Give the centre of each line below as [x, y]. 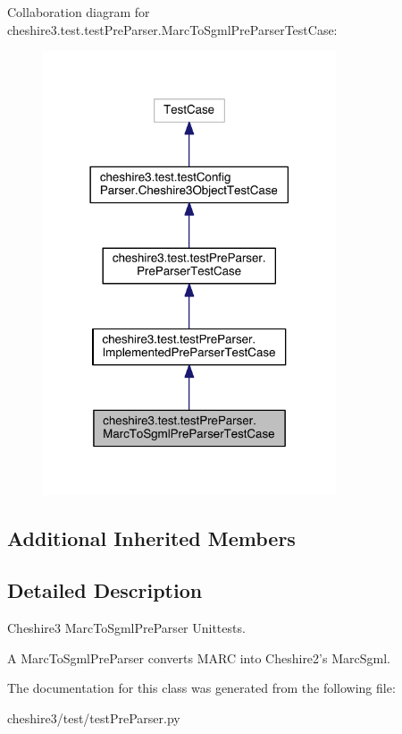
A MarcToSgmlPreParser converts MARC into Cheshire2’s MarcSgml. [199, 657]
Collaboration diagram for [79, 12]
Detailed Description [105, 590]
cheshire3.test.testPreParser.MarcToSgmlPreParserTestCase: [172, 29]
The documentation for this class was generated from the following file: [201, 688]
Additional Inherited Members [151, 538]
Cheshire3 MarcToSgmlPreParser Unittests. [126, 628]
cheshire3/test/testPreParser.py [94, 718]
